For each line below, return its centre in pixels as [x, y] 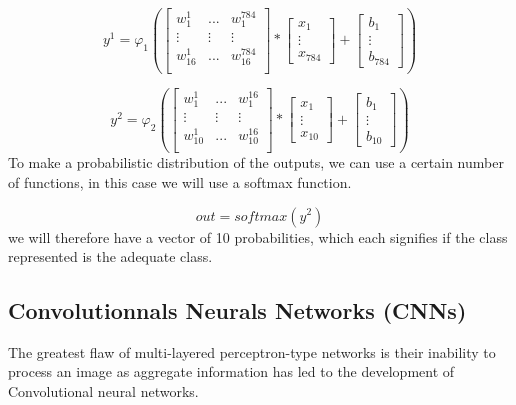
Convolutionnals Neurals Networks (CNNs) [237, 310]
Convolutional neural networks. [103, 391]
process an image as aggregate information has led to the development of [231, 371]
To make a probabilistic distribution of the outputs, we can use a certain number [256, 162]
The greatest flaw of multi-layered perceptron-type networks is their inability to [252, 351]
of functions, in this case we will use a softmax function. [180, 181]
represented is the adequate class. [110, 256]
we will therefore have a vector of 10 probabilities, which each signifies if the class [258, 236]
